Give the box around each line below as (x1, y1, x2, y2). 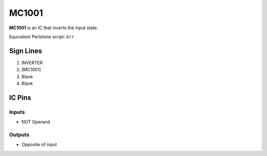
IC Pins (9, 93, 32, 102)
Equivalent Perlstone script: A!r (9, 34, 74, 40)
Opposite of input (21, 142, 57, 148)
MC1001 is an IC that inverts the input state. (9, 25, 98, 31)
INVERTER (21, 59, 43, 65)
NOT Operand (21, 119, 50, 125)
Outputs (9, 131, 30, 138)
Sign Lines (9, 47, 42, 55)
